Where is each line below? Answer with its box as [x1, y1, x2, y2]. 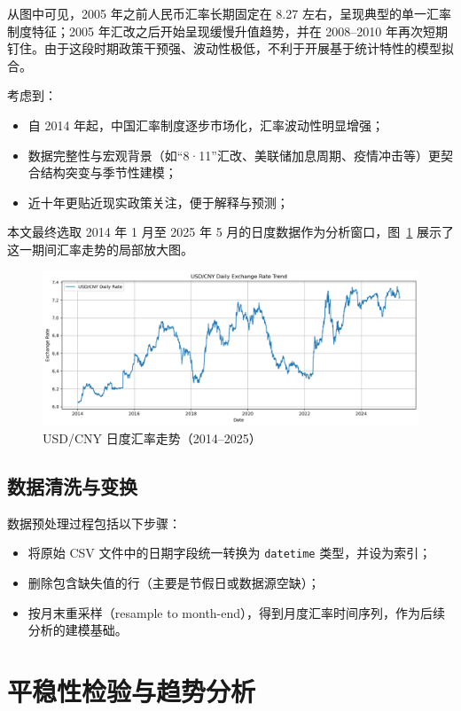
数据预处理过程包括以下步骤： [7, 513, 181, 532]
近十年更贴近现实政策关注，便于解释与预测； [27, 192, 289, 211]
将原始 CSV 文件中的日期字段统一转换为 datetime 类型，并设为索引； [27, 543, 432, 562]
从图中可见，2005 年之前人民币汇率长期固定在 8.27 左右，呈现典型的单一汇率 [7, 4, 451, 22]
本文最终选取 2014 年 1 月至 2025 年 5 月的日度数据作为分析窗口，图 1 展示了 [7, 223, 454, 241]
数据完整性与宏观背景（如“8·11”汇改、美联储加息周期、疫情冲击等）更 [27, 145, 441, 164]
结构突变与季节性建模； [40, 163, 177, 182]
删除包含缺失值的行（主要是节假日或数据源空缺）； [27, 573, 320, 591]
